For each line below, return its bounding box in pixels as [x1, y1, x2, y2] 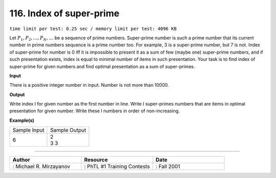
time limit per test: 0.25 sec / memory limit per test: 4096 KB [9, 26, 177, 32]
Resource [84, 156, 108, 163]
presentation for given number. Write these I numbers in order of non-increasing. [9, 108, 180, 114]
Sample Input [12, 126, 44, 134]
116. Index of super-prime [9, 8, 120, 19]
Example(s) [9, 117, 34, 123]
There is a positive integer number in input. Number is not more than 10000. [9, 82, 169, 88]
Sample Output [50, 126, 86, 134]
